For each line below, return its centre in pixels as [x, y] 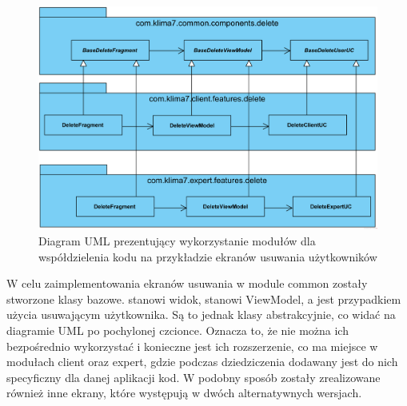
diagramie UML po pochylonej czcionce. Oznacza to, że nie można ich [178, 330]
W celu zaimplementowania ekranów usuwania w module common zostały [187, 283]
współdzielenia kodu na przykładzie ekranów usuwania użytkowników [208, 256]
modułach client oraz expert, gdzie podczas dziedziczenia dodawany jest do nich [202, 362]
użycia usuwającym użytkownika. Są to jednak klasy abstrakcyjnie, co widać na [201, 314]
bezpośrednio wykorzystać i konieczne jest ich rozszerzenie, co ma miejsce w [192, 346]
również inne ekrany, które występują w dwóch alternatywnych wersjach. [184, 393]
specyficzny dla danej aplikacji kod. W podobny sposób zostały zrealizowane [194, 377]
